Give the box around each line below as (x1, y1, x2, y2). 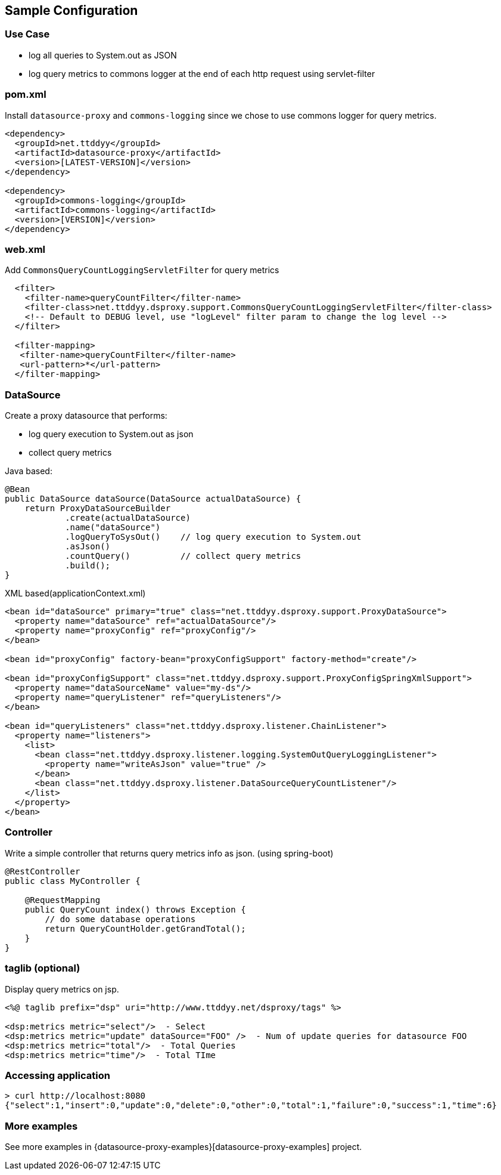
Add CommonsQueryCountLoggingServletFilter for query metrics (5, 265, 279, 276)
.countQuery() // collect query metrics (65, 551, 301, 561)
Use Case (5, 28, 50, 41)
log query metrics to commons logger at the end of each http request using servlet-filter (29, 68, 375, 79)
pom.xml (5, 88, 46, 101)
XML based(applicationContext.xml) (5, 588, 146, 599)
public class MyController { (5, 876, 141, 886)
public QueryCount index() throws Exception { (24, 904, 246, 914)
